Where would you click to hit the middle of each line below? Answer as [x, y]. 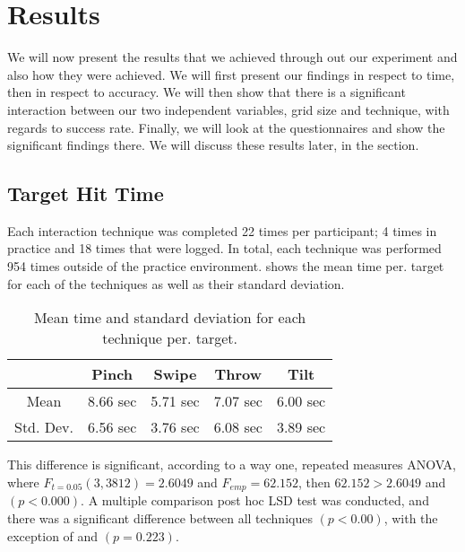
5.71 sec [175, 401]
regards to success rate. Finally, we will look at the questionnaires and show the [226, 127]
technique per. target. [170, 338]
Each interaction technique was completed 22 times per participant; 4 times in [222, 230]
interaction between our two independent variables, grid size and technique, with [228, 109]
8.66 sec [112, 401]
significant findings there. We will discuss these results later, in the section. [213, 145]
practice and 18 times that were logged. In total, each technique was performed [224, 248]
